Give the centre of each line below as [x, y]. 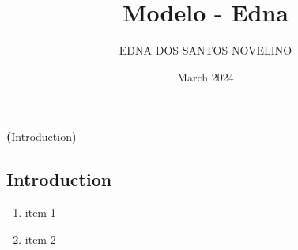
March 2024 [206, 76]
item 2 [40, 239]
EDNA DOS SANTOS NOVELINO [206, 50]
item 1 [40, 212]
